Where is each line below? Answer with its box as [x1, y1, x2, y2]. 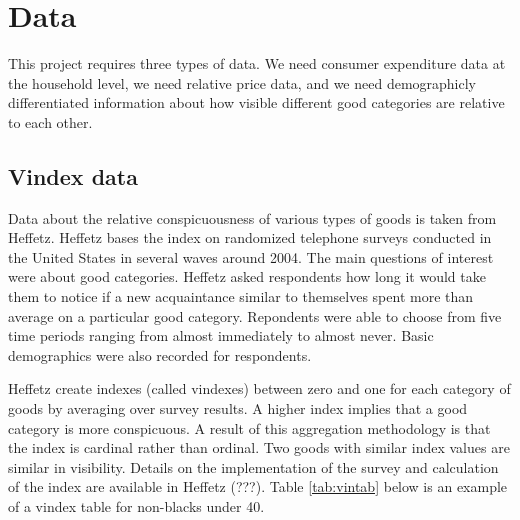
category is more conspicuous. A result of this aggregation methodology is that [8, 417, 491, 438]
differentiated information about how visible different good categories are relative [8, 92, 505, 113]
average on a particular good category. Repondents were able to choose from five [8, 305, 502, 326]
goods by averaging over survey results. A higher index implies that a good [8, 398, 468, 419]
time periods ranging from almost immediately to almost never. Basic [8, 325, 434, 346]
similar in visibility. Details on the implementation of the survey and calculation [8, 456, 499, 477]
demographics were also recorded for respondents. [8, 344, 312, 365]
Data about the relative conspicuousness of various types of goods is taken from [8, 207, 497, 228]
